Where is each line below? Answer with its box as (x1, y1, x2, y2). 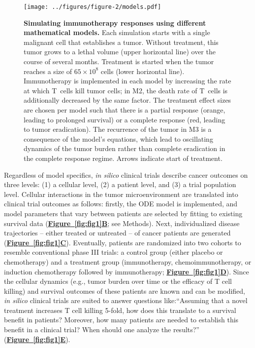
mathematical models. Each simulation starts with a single (24, 27, 210, 38)
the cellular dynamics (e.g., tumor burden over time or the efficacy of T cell (4, 276, 232, 286)
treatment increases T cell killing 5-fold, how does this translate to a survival (4, 305, 236, 315)
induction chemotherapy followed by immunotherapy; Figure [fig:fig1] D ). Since (4, 266, 249, 276)
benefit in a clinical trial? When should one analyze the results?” (4, 324, 199, 335)
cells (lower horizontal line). (100, 66, 185, 76)
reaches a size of (24, 66, 72, 76)
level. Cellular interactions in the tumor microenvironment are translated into (4, 189, 238, 199)
